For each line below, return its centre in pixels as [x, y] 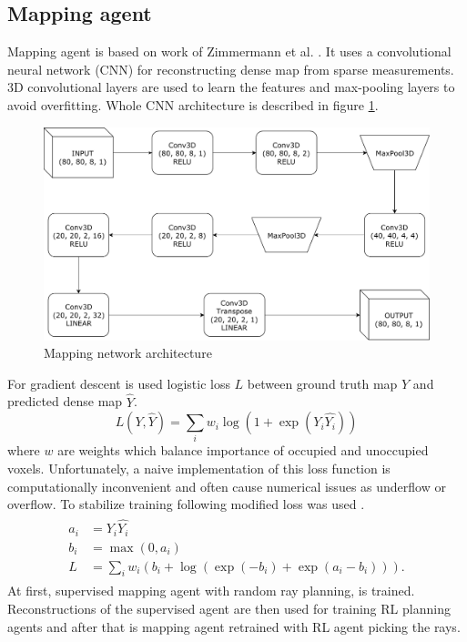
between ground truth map [322, 383]
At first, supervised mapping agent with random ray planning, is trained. [211, 591]
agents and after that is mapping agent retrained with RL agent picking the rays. [234, 626]
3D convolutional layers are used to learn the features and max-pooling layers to [231, 87]
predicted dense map [65, 401]
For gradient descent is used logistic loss [119, 383]
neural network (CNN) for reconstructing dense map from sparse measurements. [231, 69]
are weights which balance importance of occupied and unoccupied [243, 450]
